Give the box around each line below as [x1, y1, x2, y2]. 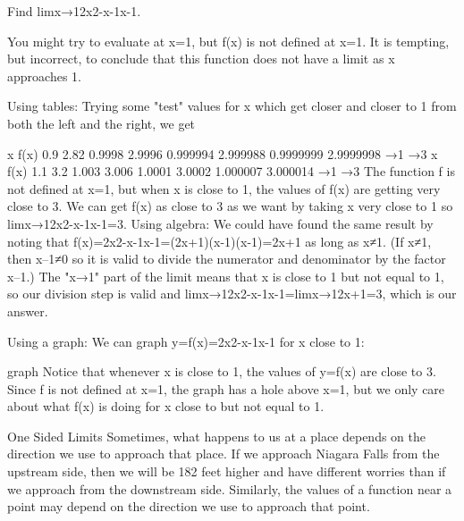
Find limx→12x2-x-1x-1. [7, 2, 141, 20]
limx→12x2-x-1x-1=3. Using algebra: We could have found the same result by [7, 214, 434, 232]
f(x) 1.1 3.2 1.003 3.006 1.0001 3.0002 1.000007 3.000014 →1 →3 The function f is [7, 162, 455, 181]
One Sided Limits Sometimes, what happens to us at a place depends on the [7, 426, 426, 445]
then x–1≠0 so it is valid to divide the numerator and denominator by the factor [7, 249, 446, 268]
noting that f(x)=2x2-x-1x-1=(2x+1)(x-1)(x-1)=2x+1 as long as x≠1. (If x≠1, [7, 231, 432, 250]
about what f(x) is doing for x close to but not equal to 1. [7, 397, 325, 416]
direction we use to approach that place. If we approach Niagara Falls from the [7, 444, 440, 463]
